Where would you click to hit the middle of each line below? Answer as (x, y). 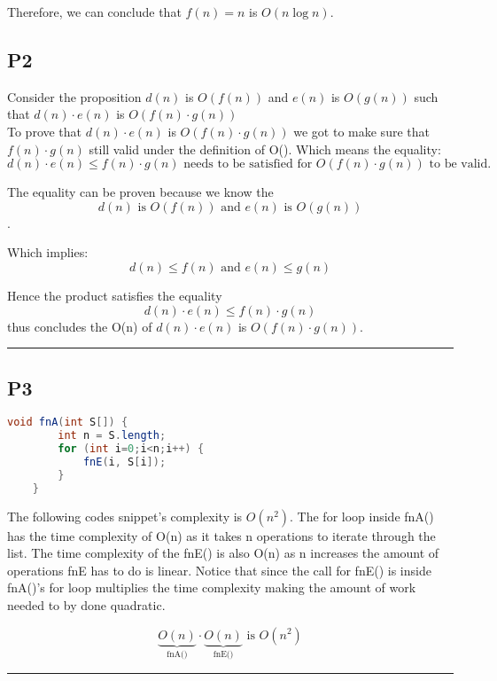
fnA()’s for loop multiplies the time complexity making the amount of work (212, 587)
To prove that (45, 131)
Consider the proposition (74, 96)
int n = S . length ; (112, 436)
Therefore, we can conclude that (94, 12)
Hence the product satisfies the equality (115, 295)
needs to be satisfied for (248, 164)
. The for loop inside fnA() (362, 516)
